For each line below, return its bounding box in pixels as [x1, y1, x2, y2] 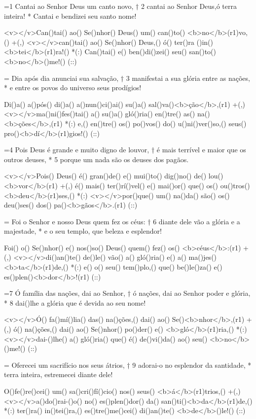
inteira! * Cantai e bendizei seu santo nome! [4, 10, 137, 21]
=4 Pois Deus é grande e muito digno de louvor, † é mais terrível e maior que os [4, 144, 246, 155]
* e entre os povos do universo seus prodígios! [4, 82, 142, 93]
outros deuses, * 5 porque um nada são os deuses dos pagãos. [4, 154, 189, 164]
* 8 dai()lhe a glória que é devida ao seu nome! [4, 297, 146, 308]
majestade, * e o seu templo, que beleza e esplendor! [4, 226, 162, 236]
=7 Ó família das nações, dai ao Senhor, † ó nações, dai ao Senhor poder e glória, [4, 288, 251, 298]
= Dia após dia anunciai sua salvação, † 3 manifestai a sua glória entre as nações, [4, 72, 250, 83]
